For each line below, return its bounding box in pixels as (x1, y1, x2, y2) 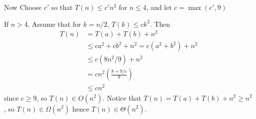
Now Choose (4, 2, 42, 12)
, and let (146, 2, 172, 12)
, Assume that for (28, 18, 81, 29)
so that (51, 2, 73, 12)
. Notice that (102, 92, 142, 103)
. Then (150, 18, 170, 29)
